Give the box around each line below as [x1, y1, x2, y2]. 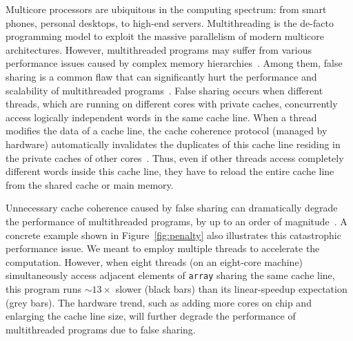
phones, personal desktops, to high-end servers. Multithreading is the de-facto [6, 15, 334, 30]
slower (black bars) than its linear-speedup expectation [115, 281, 347, 296]
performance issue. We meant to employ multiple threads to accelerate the [6, 241, 320, 256]
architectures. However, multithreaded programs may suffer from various [6, 42, 312, 56]
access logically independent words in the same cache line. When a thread [6, 110, 317, 124]
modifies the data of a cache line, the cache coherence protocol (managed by [6, 123, 327, 138]
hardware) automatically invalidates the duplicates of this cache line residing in [6, 136, 341, 151]
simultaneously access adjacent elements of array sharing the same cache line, [6, 268, 335, 282]
